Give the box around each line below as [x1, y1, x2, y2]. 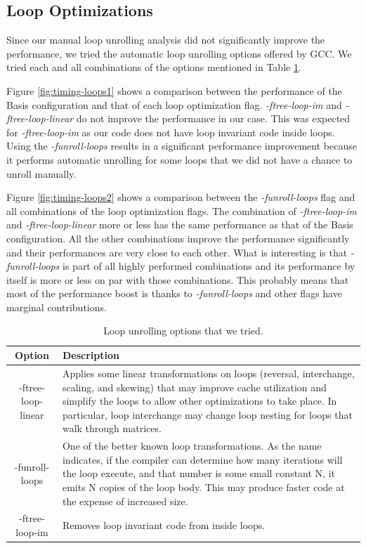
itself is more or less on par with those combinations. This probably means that [6, 272, 349, 287]
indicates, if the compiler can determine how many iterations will [62, 452, 343, 467]
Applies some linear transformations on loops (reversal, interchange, [62, 365, 355, 380]
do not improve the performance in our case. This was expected [76, 111, 351, 126]
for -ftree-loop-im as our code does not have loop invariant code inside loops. [6, 124, 335, 139]
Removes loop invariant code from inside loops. [62, 518, 266, 533]
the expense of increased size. [62, 493, 188, 508]
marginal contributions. [6, 299, 107, 314]
